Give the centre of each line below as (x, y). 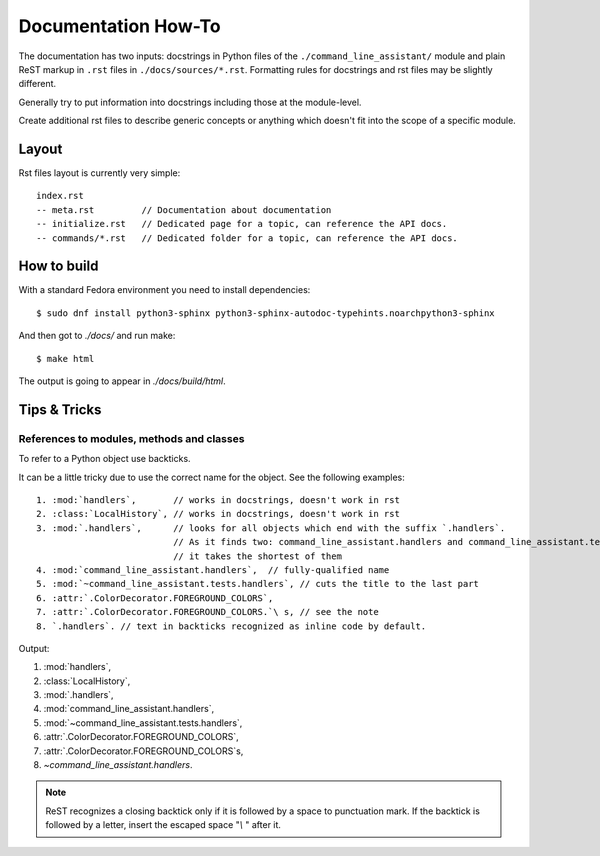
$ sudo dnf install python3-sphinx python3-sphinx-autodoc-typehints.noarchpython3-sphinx (265, 313)
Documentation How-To (119, 26)
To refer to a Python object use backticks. (104, 459)
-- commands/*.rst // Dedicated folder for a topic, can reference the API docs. (247, 238)
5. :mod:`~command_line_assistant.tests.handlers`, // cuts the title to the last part (258, 584)
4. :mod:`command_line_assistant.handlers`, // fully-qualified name (213, 569)
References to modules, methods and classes (131, 438)
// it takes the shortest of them (257, 556)
